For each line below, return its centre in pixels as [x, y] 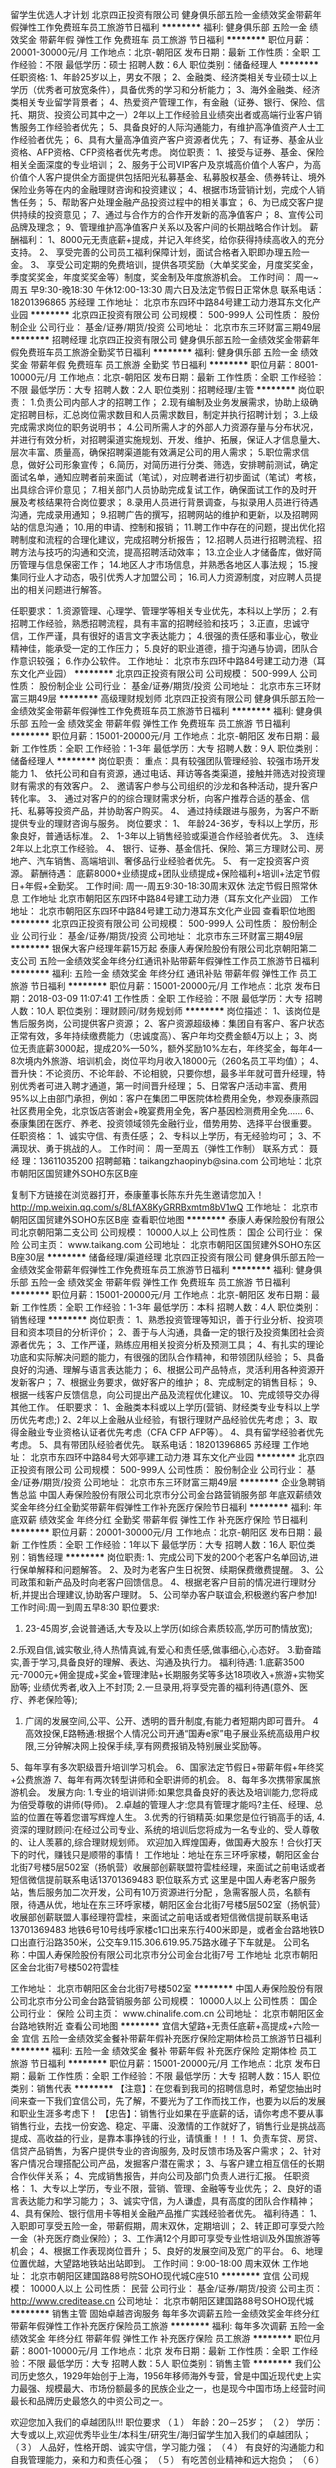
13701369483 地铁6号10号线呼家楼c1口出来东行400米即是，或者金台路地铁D [167, 1929]
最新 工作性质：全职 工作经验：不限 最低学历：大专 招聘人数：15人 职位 [174, 2076]
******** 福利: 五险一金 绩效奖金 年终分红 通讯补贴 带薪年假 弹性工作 [154, 973]
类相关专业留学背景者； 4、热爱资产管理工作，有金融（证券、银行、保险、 [163, 102]
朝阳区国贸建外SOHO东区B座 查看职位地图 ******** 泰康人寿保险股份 [154, 1219]
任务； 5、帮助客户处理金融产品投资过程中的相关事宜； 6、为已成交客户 [166, 202]
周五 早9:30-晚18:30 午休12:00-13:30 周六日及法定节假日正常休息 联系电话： [167, 289]
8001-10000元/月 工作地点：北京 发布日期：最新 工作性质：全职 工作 [168, 2351]
